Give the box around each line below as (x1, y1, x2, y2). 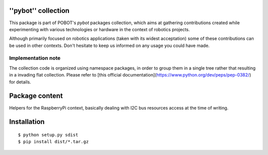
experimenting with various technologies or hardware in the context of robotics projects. (9, 26, 190, 32)
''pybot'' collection (9, 6, 69, 15)
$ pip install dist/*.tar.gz (18, 139, 89, 145)
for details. (9, 79, 31, 85)
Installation (9, 117, 45, 126)
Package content (9, 92, 63, 100)
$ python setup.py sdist (18, 132, 78, 138)
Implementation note (9, 55, 61, 62)
